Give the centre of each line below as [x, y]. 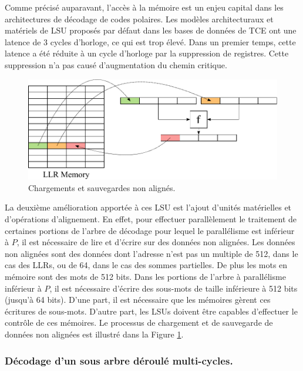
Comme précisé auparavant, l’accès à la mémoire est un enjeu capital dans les [144, 7]
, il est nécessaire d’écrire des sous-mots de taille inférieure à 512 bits [174, 288]
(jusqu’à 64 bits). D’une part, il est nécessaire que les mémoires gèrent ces [138, 300]
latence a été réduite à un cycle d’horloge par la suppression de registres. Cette [147, 53]
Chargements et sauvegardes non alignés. [102, 187]
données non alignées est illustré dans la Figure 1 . [94, 334]
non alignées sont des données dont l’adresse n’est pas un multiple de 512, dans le [151, 253]
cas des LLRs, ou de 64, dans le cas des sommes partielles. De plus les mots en [146, 265]
